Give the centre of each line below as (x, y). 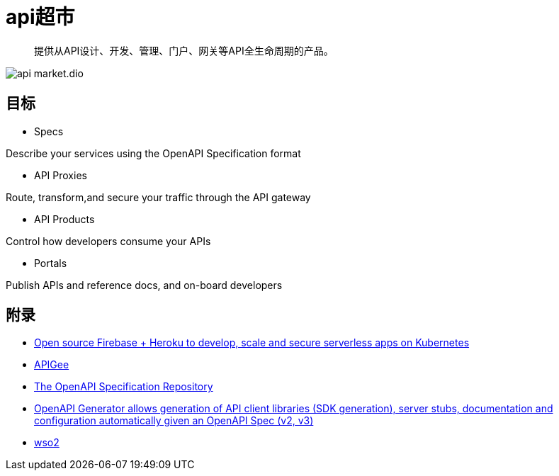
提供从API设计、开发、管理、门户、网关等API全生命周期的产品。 (184, 50)
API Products (64, 219)
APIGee (52, 365)
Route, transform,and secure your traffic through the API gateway (158, 197)
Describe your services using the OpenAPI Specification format (153, 153)
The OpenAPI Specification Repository (124, 387)
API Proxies (61, 175)
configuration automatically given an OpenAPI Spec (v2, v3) (174, 421)
